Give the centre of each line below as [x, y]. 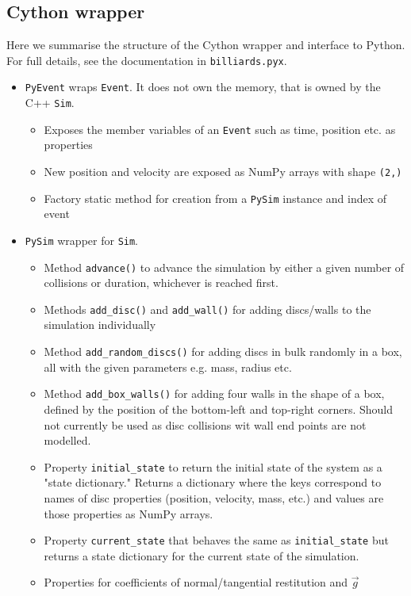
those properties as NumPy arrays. [129, 513]
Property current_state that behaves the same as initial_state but [216, 540]
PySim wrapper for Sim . [82, 240]
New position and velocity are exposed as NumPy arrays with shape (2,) [223, 172]
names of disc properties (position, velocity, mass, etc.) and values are [214, 498]
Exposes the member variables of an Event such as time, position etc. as [220, 129]
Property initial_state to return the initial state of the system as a [213, 466]
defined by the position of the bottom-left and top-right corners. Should [218, 409]
